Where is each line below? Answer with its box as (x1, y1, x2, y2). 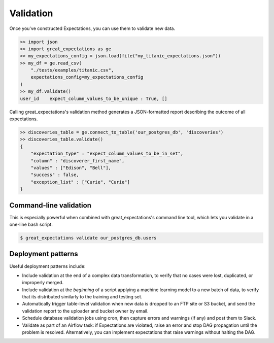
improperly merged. (22, 280, 63, 286)
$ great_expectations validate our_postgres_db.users (20, 235, 157, 241)
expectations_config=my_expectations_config (30, 74, 144, 80)
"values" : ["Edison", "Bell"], (30, 165, 112, 170)
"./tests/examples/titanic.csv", (30, 67, 114, 73)
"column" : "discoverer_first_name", (30, 158, 125, 163)
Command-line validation (9, 201, 91, 210)
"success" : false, (30, 172, 80, 178)
